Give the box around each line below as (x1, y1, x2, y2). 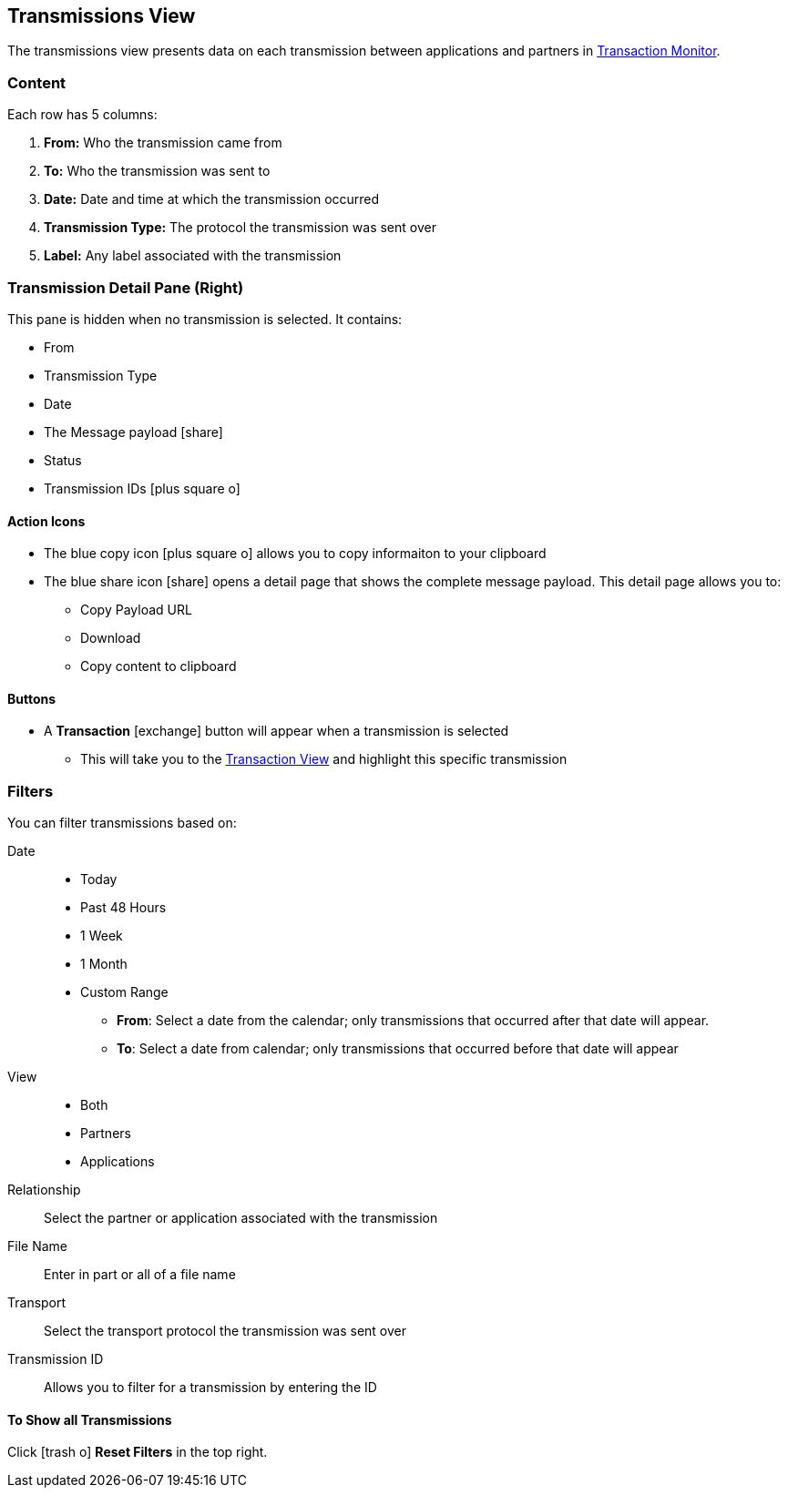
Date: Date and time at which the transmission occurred (44, 191, 380, 208)
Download (80, 630, 141, 646)
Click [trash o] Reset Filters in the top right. (7, 1444, 268, 1460)
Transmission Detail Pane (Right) (7, 278, 244, 297)
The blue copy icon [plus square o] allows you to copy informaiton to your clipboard (44, 545, 547, 562)
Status (44, 452, 82, 468)
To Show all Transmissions (7, 1411, 172, 1428)
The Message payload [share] (44, 423, 223, 440)
